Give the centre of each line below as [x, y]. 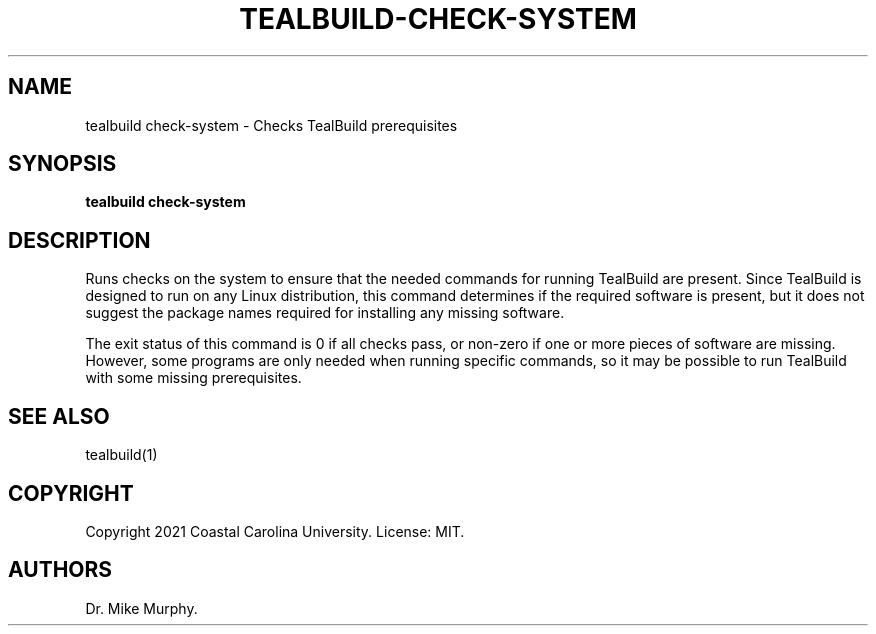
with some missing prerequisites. [193, 378]
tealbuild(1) [121, 455]
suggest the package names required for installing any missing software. [325, 313]
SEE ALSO [59, 416]
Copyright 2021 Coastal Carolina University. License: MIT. [275, 531]
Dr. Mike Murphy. [141, 608]
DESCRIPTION [79, 240]
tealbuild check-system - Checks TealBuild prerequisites [271, 125]
